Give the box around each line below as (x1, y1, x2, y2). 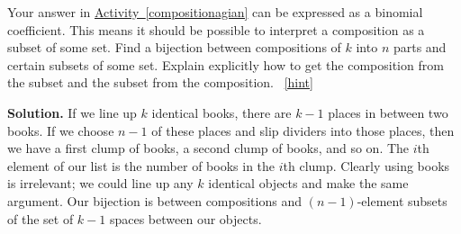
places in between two (328, 103, 448, 121)
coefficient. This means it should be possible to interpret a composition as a (7, 20, 425, 39)
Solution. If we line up (7, 103, 137, 121)
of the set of (7, 209, 74, 228)
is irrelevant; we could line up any (7, 174, 194, 193)
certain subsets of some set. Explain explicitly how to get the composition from (7, 55, 444, 74)
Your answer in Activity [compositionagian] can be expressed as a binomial (7, 3, 423, 21)
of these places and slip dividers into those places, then (151, 121, 455, 139)
